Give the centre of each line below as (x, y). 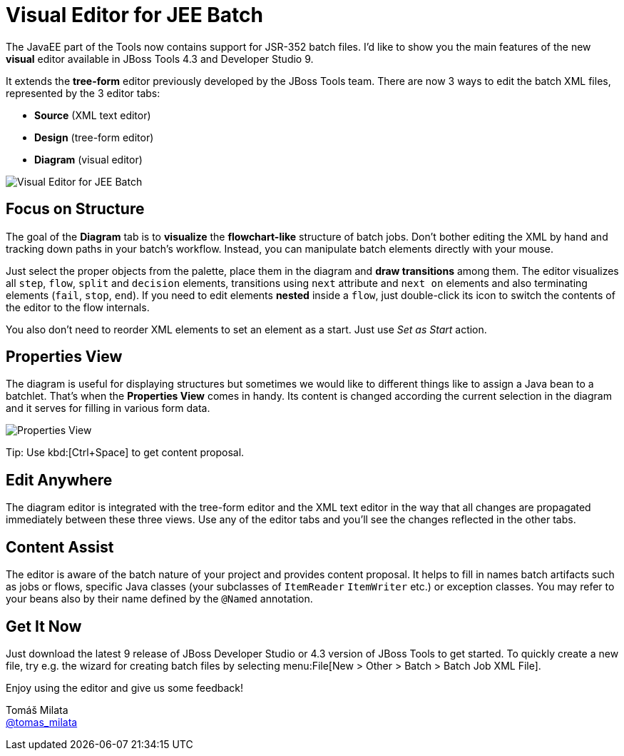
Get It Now (44, 626)
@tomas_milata (42, 722)
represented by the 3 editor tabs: (83, 93)
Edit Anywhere (59, 480)
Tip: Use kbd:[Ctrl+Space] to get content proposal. (125, 453)
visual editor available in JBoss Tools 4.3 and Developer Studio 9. (160, 59)
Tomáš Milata (37, 710)
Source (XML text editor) (93, 115)
